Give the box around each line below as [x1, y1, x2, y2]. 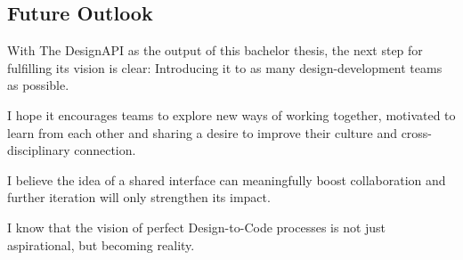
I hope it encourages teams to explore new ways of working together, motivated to [7, 105, 456, 124]
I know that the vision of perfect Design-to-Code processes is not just [7, 217, 386, 236]
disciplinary [7, 141, 70, 159]
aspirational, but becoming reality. [7, 235, 195, 254]
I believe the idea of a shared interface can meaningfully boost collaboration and [7, 170, 446, 189]
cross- [401, 123, 433, 142]
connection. [74, 141, 136, 159]
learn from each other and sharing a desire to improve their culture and [7, 123, 397, 142]
